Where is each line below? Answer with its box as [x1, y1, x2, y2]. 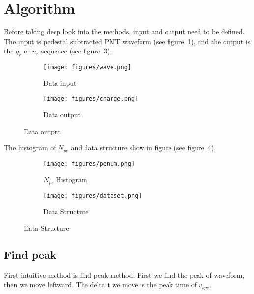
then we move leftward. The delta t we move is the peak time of [4, 279, 197, 290]
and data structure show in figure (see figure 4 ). [71, 142, 216, 153]
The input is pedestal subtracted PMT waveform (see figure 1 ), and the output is [4, 36, 251, 46]
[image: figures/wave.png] [43, 64, 131, 71]
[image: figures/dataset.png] [43, 192, 142, 199]
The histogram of [4, 142, 56, 153]
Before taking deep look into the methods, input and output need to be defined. [4, 27, 245, 37]
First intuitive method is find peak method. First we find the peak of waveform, [4, 269, 245, 280]
